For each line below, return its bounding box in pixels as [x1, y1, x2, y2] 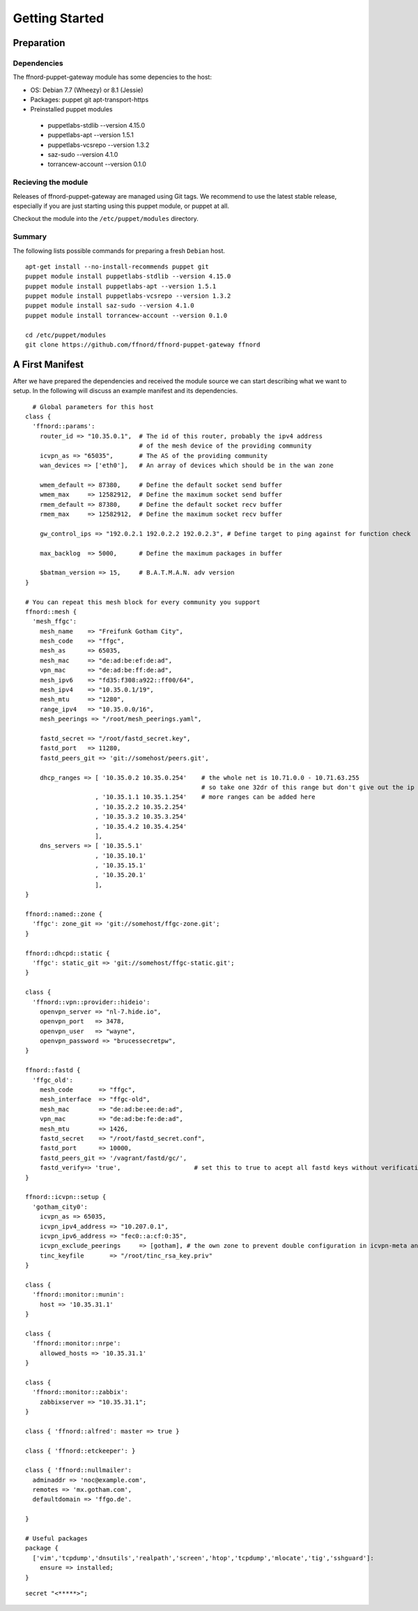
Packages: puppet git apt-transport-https [30, 96, 149, 104]
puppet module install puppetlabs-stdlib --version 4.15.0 [25, 273, 231, 280]
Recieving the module [13, 178, 88, 188]
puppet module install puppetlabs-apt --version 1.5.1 [25, 282, 217, 290]
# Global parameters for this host [32, 403, 155, 411]
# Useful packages [25, 1534, 88, 1543]
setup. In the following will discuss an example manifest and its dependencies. [13, 387, 238, 395]
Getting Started [13, 10, 104, 26]
